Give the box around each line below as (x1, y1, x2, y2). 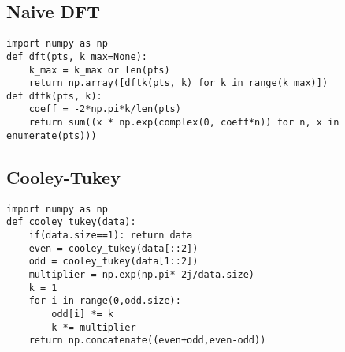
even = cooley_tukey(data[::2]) (28, 242, 198, 254)
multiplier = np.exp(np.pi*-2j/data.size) (28, 268, 254, 280)
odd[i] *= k (51, 308, 114, 320)
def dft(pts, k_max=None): (6, 51, 147, 62)
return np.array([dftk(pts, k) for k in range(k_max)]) (28, 77, 328, 89)
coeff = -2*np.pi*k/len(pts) (28, 103, 181, 115)
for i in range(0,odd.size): (28, 295, 181, 307)
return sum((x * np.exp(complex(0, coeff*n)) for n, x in (28, 117, 339, 129)
